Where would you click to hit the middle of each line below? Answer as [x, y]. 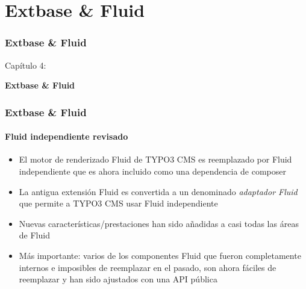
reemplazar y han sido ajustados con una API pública [118, 279]
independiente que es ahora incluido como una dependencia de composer [152, 171]
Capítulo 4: [26, 65]
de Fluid [34, 235]
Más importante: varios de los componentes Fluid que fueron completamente [160, 255]
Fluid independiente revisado [67, 136]
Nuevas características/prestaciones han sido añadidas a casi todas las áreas [159, 223]
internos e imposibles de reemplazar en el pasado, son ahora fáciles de [148, 267]
